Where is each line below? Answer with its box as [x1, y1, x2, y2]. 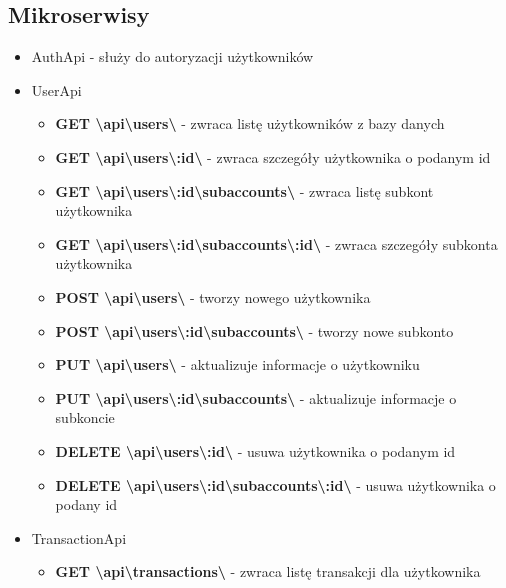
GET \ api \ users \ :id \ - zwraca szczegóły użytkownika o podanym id [55, 146, 491, 167]
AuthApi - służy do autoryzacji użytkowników [31, 46, 314, 67]
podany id [55, 494, 118, 515]
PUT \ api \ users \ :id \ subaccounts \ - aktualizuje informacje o [55, 387, 457, 408]
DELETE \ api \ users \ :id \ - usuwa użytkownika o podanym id [55, 440, 456, 461]
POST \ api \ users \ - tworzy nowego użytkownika [55, 286, 371, 307]
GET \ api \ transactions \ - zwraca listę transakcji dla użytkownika [55, 561, 481, 582]
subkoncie [55, 407, 115, 428]
